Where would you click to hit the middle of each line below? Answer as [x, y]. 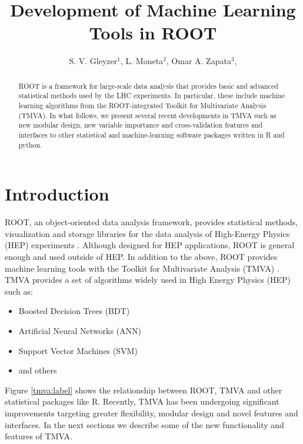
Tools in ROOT [153, 33]
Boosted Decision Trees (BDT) [74, 311]
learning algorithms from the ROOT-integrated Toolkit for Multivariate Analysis [142, 106]
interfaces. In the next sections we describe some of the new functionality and [144, 424]
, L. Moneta [142, 61]
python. [30, 144]
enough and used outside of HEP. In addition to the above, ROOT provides [141, 257]
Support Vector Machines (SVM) [78, 350]
